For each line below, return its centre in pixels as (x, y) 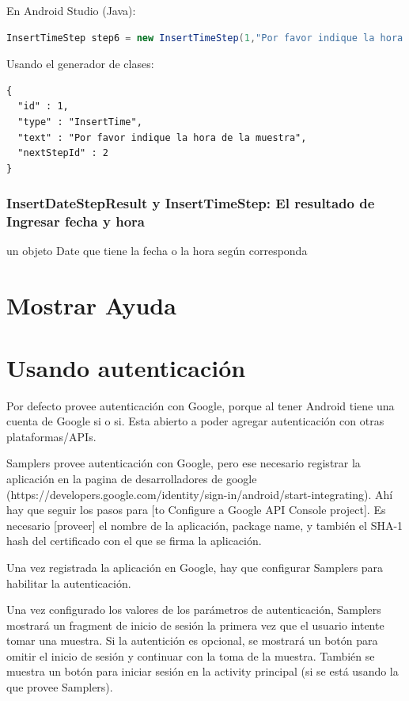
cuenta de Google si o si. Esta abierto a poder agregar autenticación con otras (195, 421)
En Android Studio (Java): (71, 10)
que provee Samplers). (60, 687)
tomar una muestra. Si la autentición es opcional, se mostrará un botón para (192, 640)
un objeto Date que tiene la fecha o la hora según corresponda (157, 251)
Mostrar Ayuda (91, 305)
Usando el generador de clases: (80, 64)
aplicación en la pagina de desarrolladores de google (132, 478)
